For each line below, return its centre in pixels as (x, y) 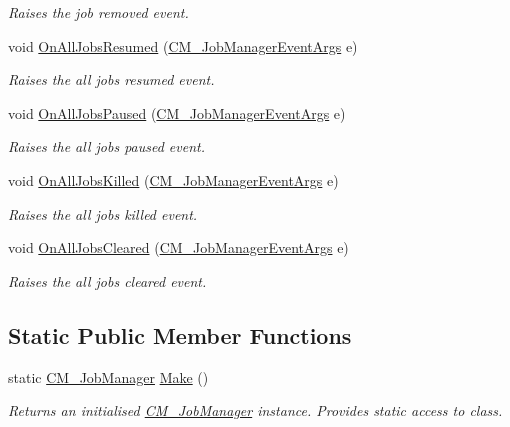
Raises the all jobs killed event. (103, 213)
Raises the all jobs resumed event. (111, 79)
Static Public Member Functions (180, 334)
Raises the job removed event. (98, 12)
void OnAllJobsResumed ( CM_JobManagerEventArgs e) (183, 45)
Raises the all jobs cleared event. (107, 280)
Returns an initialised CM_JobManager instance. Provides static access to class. (255, 410)
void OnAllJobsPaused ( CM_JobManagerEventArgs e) (177, 112)
